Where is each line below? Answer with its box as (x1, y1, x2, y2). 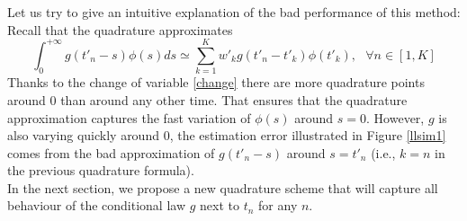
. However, (366, 108, 425, 127)
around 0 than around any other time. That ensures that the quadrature (7, 90, 408, 109)
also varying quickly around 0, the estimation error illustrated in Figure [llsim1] (7, 126, 446, 145)
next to (200, 196, 239, 215)
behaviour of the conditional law (7, 196, 186, 215)
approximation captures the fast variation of (7, 108, 251, 127)
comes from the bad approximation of (7, 143, 215, 162)
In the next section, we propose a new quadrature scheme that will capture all (7, 178, 438, 197)
